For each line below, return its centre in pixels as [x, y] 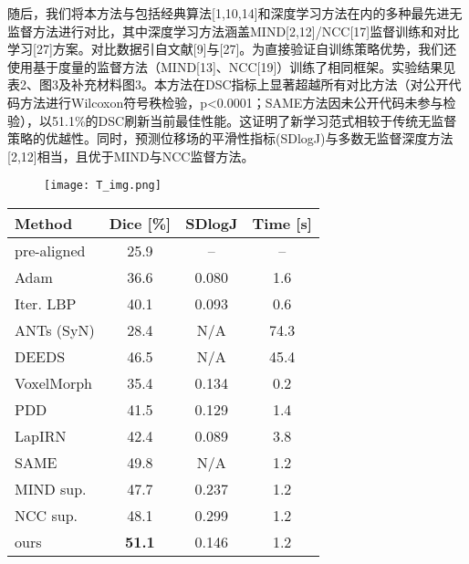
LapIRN [41, 436]
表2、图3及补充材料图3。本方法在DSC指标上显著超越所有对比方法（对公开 [228, 84]
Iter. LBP [46, 303]
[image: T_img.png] [103, 186]
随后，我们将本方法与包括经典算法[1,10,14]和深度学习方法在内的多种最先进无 [235, 13]
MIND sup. [51, 489]
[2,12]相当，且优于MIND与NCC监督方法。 [131, 156]
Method [44, 223]
